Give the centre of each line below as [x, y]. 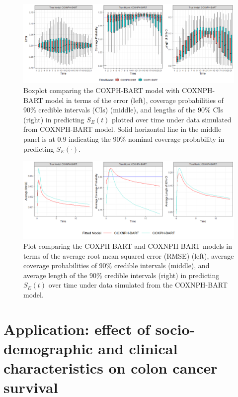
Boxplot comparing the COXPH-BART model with [102, 90]
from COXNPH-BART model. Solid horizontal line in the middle [122, 129]
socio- [175, 329]
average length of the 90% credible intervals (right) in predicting [121, 275]
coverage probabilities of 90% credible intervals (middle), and [117, 265]
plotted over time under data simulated [172, 119]
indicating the [90, 139]
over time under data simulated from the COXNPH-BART [138, 285]
